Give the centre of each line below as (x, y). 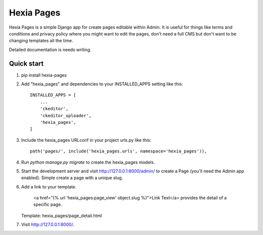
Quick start (26, 63)
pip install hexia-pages (44, 75)
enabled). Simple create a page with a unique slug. (72, 178)
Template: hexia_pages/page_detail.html (62, 216)
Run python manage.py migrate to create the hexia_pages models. (88, 162)
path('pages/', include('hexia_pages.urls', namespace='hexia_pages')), (118, 151)
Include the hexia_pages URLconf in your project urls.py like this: (86, 140)
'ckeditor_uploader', (66, 116)
